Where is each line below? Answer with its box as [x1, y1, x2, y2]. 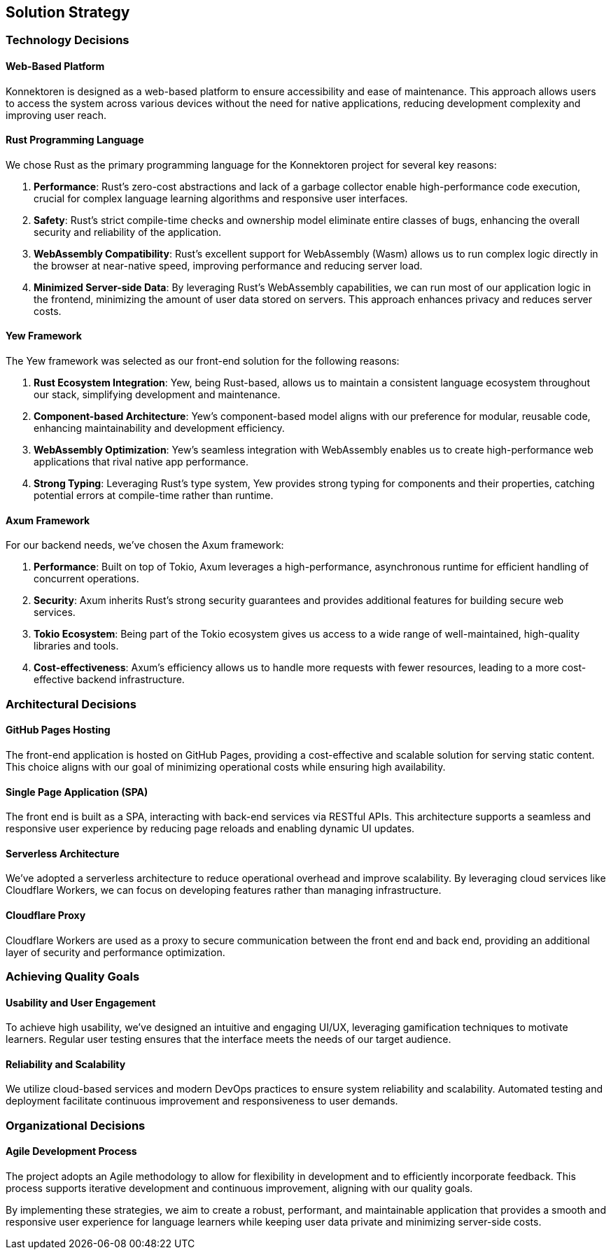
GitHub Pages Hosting [6, 724, 111, 736]
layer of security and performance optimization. [6, 946, 225, 958]
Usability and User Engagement [6, 996, 156, 1009]
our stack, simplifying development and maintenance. [34, 388, 281, 401]
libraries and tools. [34, 640, 119, 652]
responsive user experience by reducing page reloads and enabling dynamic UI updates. [6, 822, 415, 835]
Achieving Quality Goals [6, 969, 140, 983]
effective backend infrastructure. [34, 673, 185, 686]
